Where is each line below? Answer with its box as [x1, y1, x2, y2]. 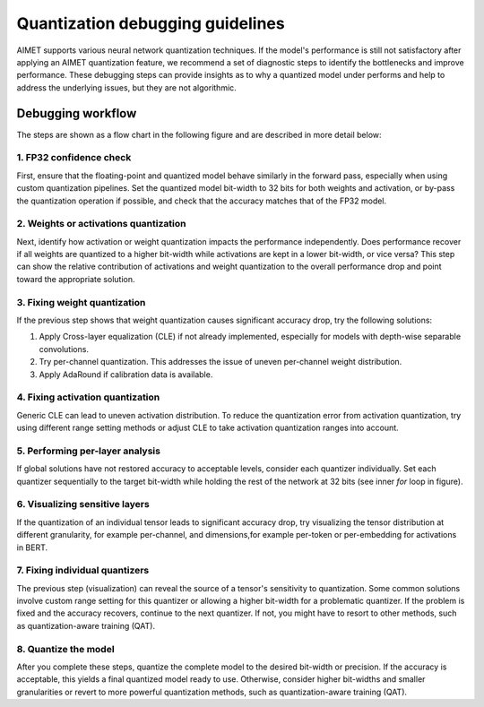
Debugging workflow [16, 106, 137, 121]
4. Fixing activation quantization [16, 391, 160, 403]
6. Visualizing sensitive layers [16, 498, 150, 511]
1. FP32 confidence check [16, 151, 132, 164]
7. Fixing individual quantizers [16, 565, 150, 577]
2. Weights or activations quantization [16, 218, 186, 230]
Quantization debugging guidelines [16, 13, 286, 33]
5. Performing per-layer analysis [16, 444, 161, 457]
